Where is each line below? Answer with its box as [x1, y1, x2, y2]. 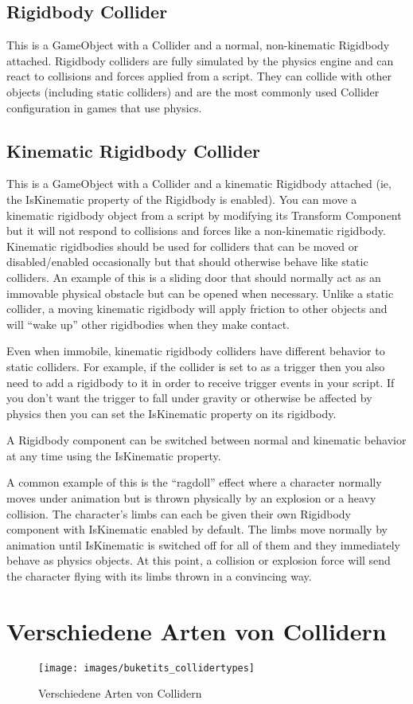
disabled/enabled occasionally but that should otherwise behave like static [6, 253, 368, 270]
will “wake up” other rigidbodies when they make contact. [6, 315, 290, 332]
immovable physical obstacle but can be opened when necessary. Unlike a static [6, 284, 394, 301]
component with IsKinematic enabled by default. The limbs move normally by [6, 521, 388, 538]
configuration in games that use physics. [6, 99, 202, 115]
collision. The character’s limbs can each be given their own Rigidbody [6, 505, 351, 522]
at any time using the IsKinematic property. [6, 447, 221, 463]
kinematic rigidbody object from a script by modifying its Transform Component [6, 206, 402, 223]
